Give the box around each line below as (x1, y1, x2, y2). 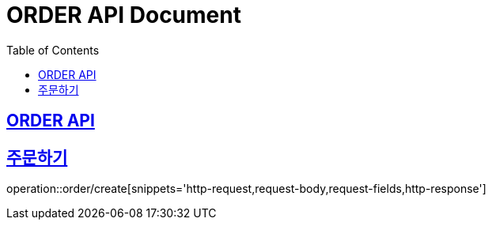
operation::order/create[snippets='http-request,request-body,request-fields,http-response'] (6, 182, 486, 196)
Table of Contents (6, 43, 100, 57)
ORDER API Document (6, 2, 241, 28)
